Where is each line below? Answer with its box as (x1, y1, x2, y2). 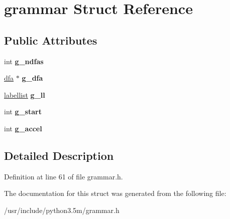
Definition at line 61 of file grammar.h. (4, 171, 123, 181)
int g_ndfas (4, 56, 44, 66)
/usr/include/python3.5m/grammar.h (4, 204, 120, 215)
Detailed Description (4, 147, 114, 163)
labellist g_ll (4, 89, 45, 100)
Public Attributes (4, 32, 97, 48)
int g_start (4, 106, 42, 117)
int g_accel (4, 123, 42, 133)
